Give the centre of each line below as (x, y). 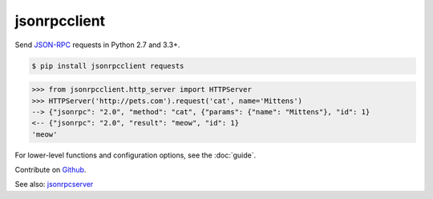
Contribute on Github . (51, 170)
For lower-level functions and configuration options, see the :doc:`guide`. (136, 155)
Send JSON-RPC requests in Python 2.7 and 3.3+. (97, 45)
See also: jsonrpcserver (54, 185)
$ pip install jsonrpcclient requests (108, 66)
